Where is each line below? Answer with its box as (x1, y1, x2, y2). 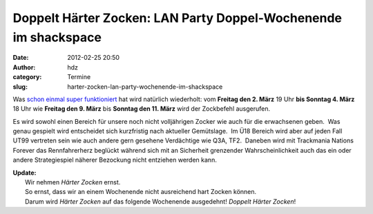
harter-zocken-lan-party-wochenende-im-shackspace (67, 83, 223, 91)
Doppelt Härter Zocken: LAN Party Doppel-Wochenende (12, 10, 342, 25)
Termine (67, 73, 91, 81)
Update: (12, 169, 37, 177)
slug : (12, 83, 28, 91)
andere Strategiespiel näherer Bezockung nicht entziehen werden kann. (12, 156, 217, 164)
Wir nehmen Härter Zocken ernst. (25, 178, 121, 186)
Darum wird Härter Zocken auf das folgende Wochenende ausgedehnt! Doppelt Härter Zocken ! (25, 197, 296, 206)
